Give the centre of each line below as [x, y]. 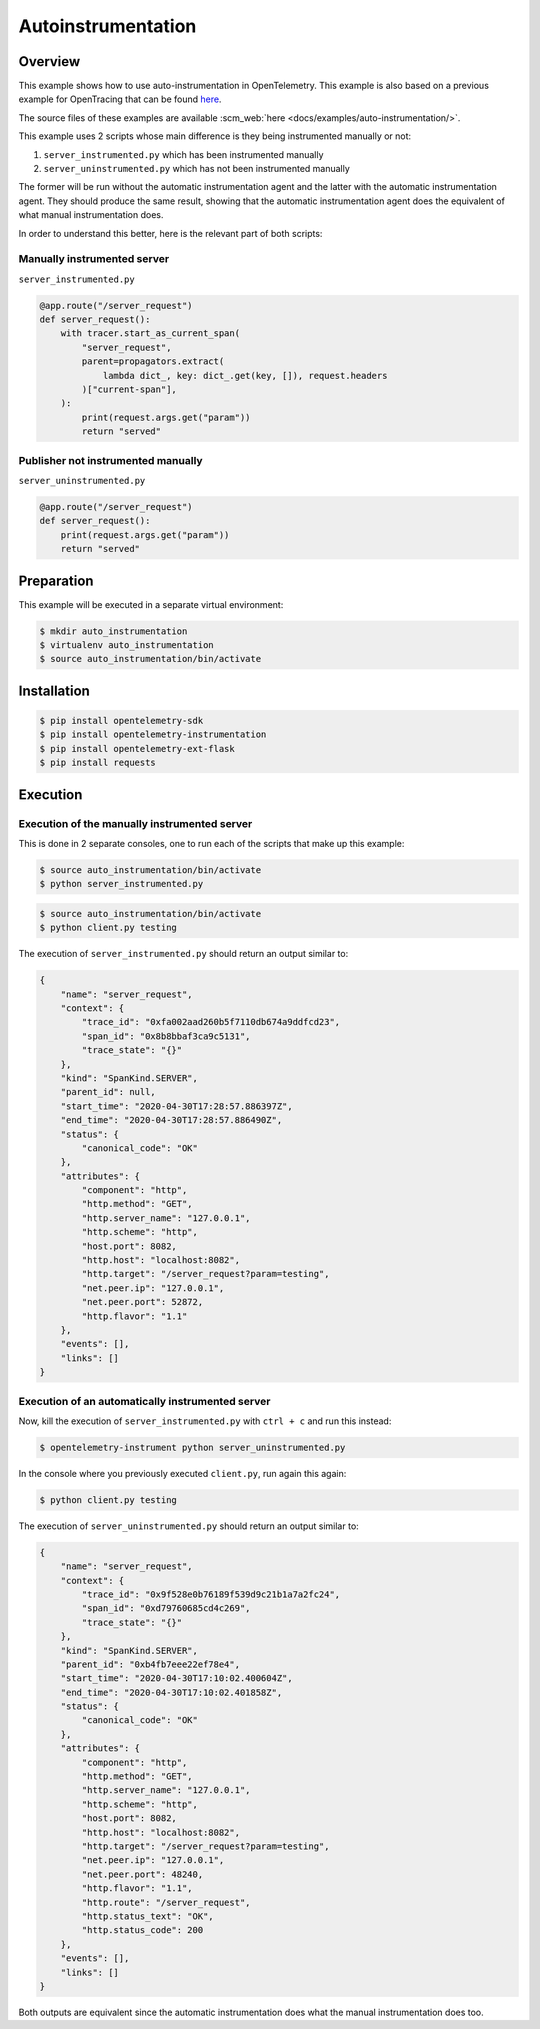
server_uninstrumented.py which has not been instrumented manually [196, 169]
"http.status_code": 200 [142, 1930]
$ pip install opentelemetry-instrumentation [153, 734]
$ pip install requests [98, 763]
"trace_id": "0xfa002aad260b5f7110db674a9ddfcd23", [211, 1022]
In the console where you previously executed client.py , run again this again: [182, 1473]
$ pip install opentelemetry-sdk [121, 720]
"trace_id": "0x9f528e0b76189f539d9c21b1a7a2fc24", [211, 1594]
